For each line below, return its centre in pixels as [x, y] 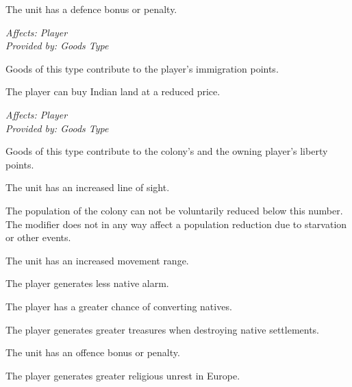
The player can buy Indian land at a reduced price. [113, 91]
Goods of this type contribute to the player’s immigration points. [142, 68]
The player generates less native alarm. [87, 283]
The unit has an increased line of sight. [88, 187]
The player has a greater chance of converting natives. [119, 306]
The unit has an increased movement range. [97, 260]
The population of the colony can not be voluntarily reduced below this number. [174, 210]
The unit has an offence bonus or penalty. [93, 352]
